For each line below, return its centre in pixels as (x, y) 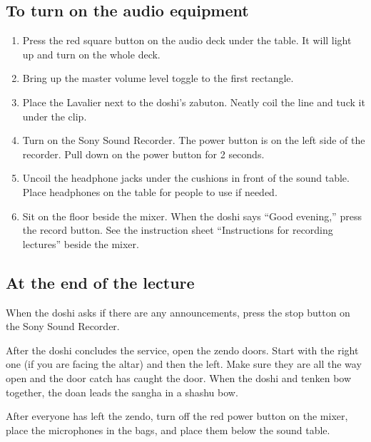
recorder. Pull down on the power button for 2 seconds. (143, 154)
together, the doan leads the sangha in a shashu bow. (122, 392)
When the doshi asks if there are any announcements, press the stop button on (178, 312)
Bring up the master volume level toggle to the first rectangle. (158, 78)
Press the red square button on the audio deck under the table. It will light (187, 40)
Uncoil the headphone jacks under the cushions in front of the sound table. (186, 178)
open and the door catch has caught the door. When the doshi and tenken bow (179, 377)
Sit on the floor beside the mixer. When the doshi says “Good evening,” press (192, 216)
